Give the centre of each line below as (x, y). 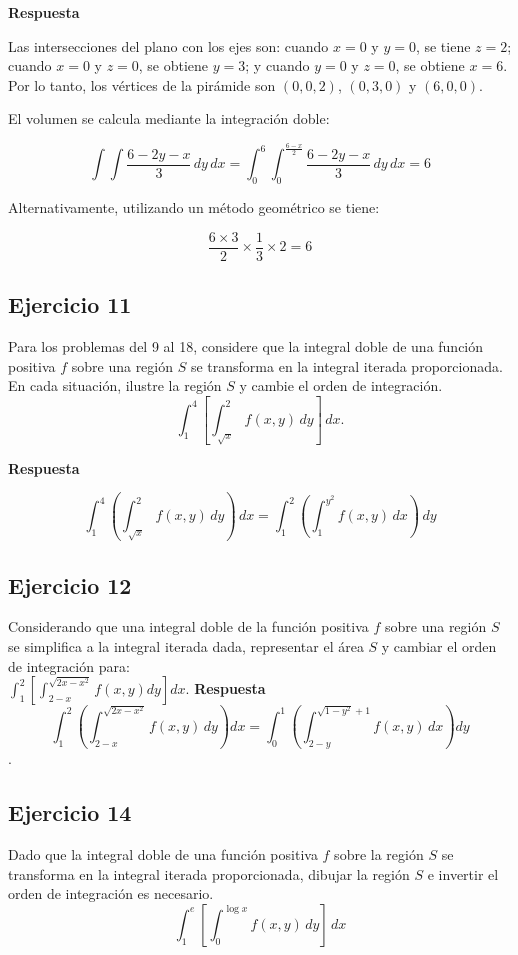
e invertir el (463, 873)
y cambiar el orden (439, 645)
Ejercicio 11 (70, 304)
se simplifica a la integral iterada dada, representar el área (186, 645)
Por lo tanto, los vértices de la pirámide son (142, 84)
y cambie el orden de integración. (341, 385)
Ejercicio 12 (70, 584)
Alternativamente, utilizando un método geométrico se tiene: (194, 207)
